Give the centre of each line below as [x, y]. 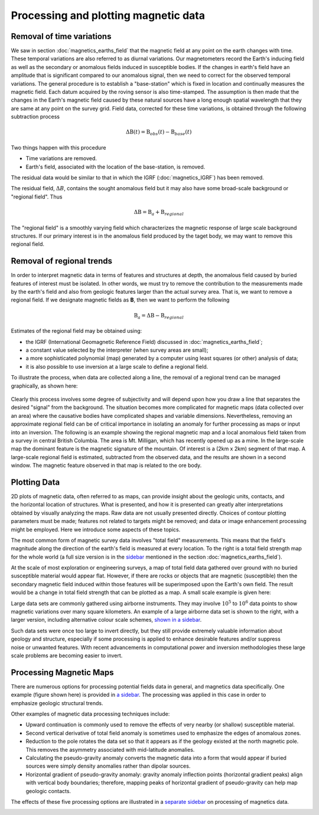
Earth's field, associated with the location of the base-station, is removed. [115, 167]
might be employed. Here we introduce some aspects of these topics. [96, 530]
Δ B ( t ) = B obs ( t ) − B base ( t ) [159, 133]
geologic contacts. [48, 791]
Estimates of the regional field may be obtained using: [77, 331]
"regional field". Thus [37, 197]
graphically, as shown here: [44, 386]
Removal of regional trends [61, 261]
